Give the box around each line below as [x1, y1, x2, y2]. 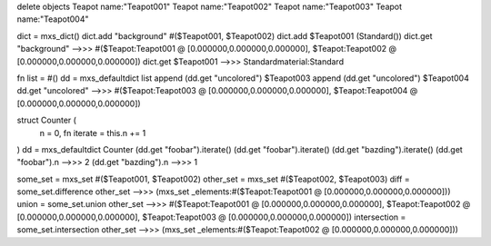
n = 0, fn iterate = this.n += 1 [39, 127, 146, 138]
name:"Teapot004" [16, 14, 89, 25]
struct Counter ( [16, 114, 77, 126]
